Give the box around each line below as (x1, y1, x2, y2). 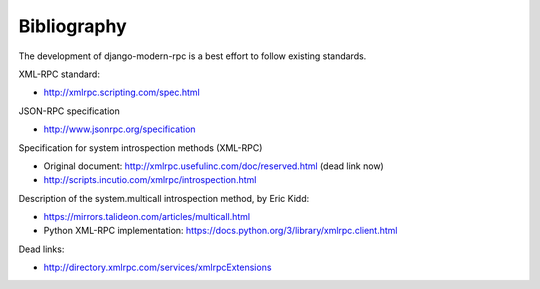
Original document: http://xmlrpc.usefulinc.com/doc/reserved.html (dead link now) (43, 160, 384, 172)
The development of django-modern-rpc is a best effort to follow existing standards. (18, 50, 367, 62)
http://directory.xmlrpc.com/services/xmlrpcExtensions (43, 261, 272, 274)
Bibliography (18, 15, 127, 37)
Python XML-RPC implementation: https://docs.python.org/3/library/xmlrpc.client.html (43, 225, 398, 237)
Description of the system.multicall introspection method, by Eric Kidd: (18, 192, 310, 204)
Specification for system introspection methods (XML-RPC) (18, 141, 263, 154)
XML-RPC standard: (18, 68, 100, 80)
